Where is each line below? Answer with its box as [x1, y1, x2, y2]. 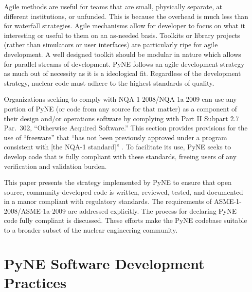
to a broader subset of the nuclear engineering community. [4, 225, 178, 235]
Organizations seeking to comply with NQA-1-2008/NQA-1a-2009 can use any [4, 94, 237, 104]
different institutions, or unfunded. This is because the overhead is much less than [4, 11, 249, 21]
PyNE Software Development [4, 253, 205, 273]
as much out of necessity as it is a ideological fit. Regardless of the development [4, 68, 241, 78]
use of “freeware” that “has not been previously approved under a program [4, 132, 227, 142]
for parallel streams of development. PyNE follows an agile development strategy [4, 58, 245, 69]
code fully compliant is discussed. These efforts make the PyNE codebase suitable [4, 215, 247, 225]
